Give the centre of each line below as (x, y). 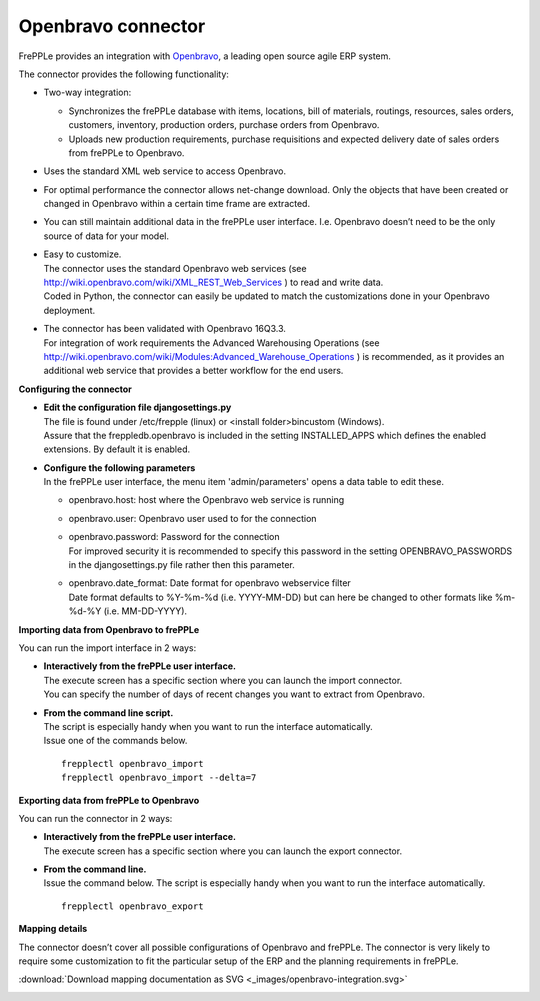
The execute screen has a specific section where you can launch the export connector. (223, 851)
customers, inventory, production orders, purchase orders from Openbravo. (224, 125)
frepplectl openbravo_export (132, 906)
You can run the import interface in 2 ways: (107, 648)
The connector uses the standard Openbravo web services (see (175, 268)
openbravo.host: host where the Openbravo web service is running (206, 500)
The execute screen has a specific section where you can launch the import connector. (223, 680)
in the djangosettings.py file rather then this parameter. (181, 565)
